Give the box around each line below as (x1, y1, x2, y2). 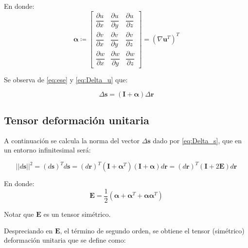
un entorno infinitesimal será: (4, 145, 91, 155)
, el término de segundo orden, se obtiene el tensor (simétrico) (60, 225, 245, 235)
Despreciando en (4, 225, 53, 235)
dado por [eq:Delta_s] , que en (153, 135, 242, 145)
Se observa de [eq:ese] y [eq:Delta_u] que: (4, 74, 128, 84)
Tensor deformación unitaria (4, 112, 149, 127)
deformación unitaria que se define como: (4, 235, 126, 245)
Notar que (4, 209, 34, 219)
